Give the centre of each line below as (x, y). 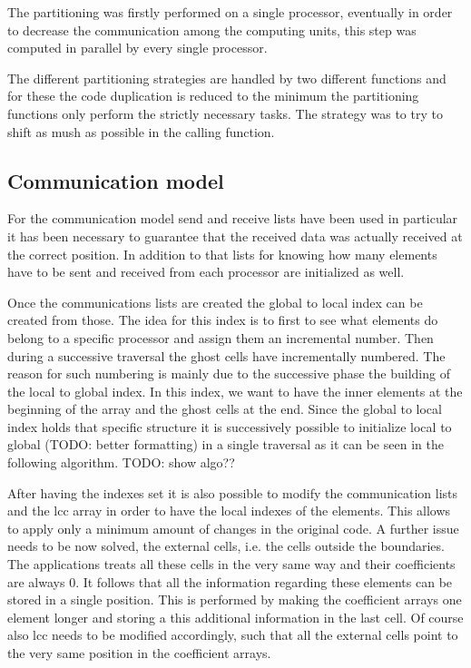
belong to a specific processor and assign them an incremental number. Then (221, 337)
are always (36, 581)
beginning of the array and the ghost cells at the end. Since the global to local (225, 409)
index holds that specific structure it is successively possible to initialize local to (230, 426)
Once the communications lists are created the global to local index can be (215, 302)
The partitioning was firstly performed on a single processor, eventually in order (230, 12)
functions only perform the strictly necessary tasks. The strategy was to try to (225, 113)
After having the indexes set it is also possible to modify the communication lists (233, 492)
